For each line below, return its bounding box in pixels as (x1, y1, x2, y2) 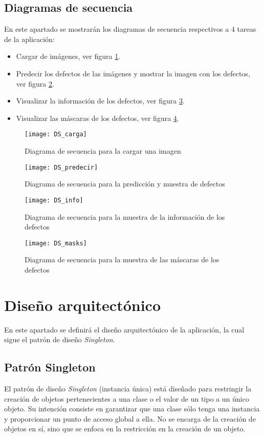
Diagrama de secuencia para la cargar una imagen (25, 145, 181, 156)
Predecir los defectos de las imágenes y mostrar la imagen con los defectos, (16, 68, 250, 78)
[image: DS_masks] (25, 239, 87, 247)
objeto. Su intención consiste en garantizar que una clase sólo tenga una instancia (4, 403, 260, 414)
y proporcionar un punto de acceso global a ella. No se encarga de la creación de (4, 413, 256, 424)
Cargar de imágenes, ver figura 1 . (16, 51, 121, 61)
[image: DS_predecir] (25, 163, 98, 171)
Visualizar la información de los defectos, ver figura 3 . (16, 95, 185, 106)
